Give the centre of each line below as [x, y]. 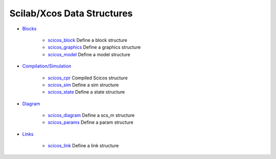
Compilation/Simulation [47, 66]
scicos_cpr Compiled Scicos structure [88, 78]
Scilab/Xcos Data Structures [71, 13]
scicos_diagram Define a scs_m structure [91, 116]
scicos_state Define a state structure [86, 92]
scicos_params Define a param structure [91, 122]
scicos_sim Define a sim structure [83, 85]
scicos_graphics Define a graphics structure [94, 47]
